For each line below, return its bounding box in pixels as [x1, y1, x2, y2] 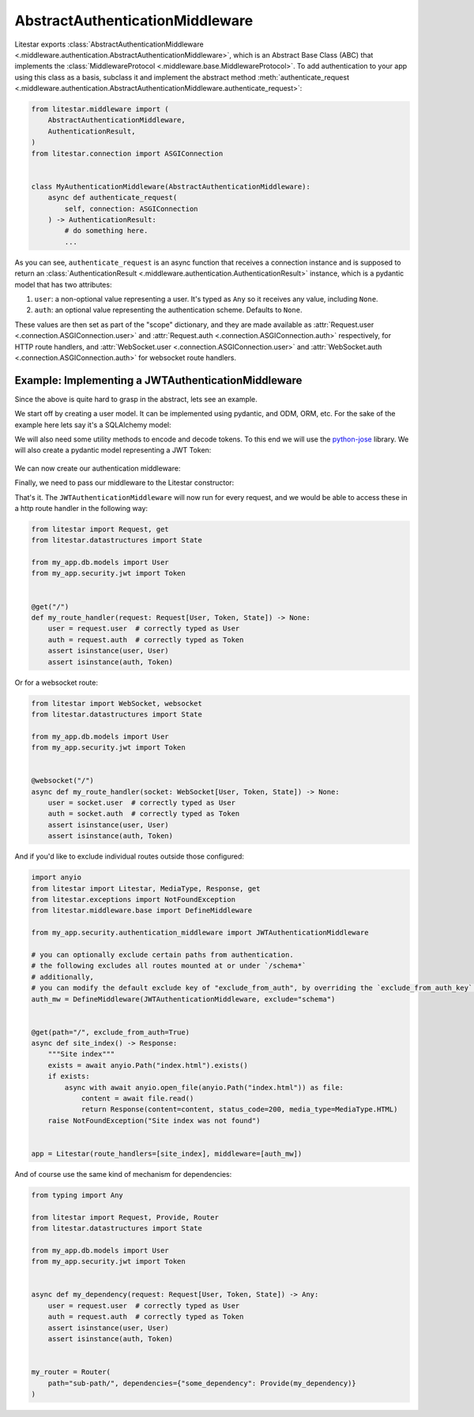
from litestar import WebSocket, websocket [31, 699, 203, 708]
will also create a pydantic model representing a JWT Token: [14, 445, 212, 455]
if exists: [47, 1072, 90, 1081]
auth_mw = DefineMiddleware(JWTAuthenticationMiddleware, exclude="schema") [31, 994, 336, 1003]
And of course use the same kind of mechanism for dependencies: [14, 1169, 232, 1178]
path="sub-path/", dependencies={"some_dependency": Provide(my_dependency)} [47, 1378, 357, 1388]
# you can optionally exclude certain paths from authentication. [31, 950, 294, 959]
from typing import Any [31, 1190, 124, 1200]
